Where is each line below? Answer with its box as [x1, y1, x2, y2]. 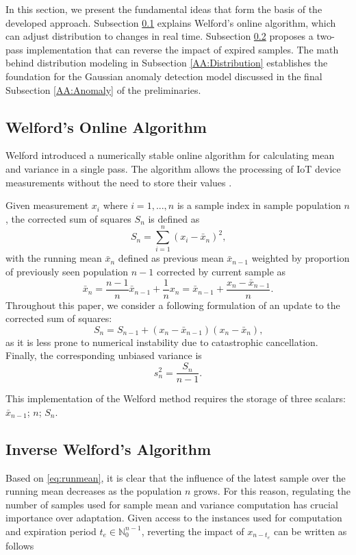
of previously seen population [5, 264, 129, 279]
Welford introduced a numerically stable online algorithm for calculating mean [5, 148, 335, 162]
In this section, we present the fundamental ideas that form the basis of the [5, 2, 322, 16]
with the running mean [5, 251, 102, 265]
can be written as [273, 523, 347, 538]
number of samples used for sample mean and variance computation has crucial [5, 497, 338, 511]
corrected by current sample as [156, 264, 286, 279]
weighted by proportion [251, 251, 350, 265]
